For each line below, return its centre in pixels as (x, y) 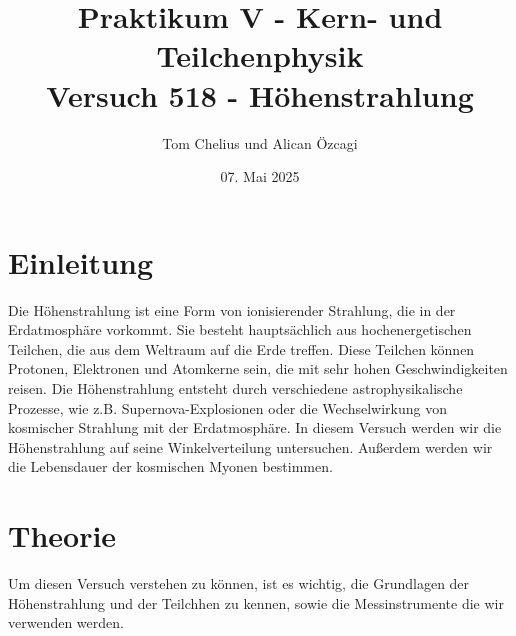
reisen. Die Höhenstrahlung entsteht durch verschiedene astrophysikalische (235, 388)
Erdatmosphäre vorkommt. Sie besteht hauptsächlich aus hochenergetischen (240, 329)
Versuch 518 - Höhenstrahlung (260, 94)
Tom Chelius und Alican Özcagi (260, 142)
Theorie (62, 535)
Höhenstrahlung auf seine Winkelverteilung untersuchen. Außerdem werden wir (250, 446)
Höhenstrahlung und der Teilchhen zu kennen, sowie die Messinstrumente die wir (256, 602)
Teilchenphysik (260, 55)
